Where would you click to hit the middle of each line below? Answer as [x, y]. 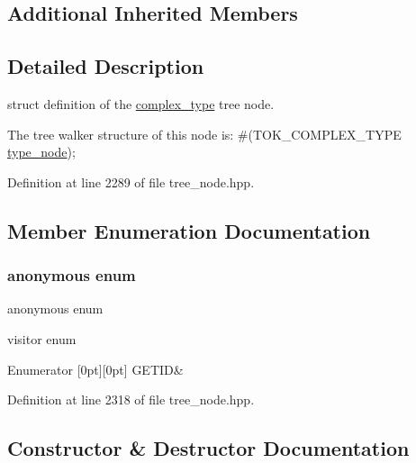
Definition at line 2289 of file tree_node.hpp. [131, 182]
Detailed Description [106, 66]
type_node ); [41, 152]
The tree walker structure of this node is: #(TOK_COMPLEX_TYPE [204, 134]
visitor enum [42, 338]
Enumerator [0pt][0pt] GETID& [95, 369]
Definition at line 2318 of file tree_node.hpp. [131, 399]
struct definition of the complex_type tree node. [141, 103]
